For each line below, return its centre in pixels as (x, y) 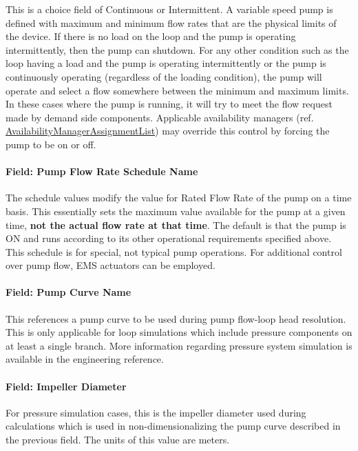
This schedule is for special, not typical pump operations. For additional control (174, 251)
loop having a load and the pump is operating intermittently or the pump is (166, 63)
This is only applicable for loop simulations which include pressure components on (179, 332)
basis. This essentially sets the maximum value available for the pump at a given (176, 211)
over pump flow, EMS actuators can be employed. (110, 265)
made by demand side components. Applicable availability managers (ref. (160, 117)
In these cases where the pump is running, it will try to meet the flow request (169, 104)
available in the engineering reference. (85, 359)
